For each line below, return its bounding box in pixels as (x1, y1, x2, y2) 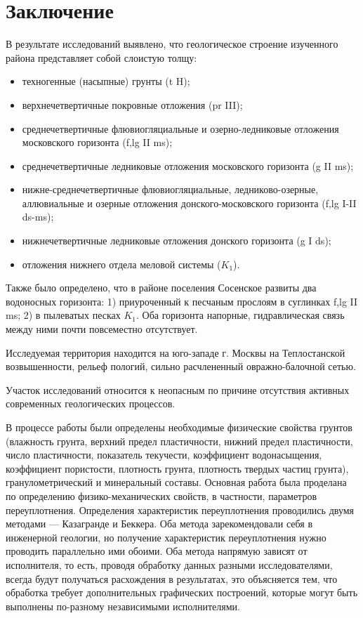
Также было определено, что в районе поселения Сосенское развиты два (6, 280, 317, 295)
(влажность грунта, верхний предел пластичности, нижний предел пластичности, (6, 433, 353, 448)
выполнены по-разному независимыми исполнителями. (6, 598, 240, 613)
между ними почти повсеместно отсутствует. (6, 322, 198, 336)
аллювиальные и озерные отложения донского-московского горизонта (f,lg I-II (22, 195, 357, 210)
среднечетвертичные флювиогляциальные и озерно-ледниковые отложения (22, 121, 339, 136)
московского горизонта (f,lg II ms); (22, 135, 173, 150)
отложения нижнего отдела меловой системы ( (22, 256, 221, 271)
